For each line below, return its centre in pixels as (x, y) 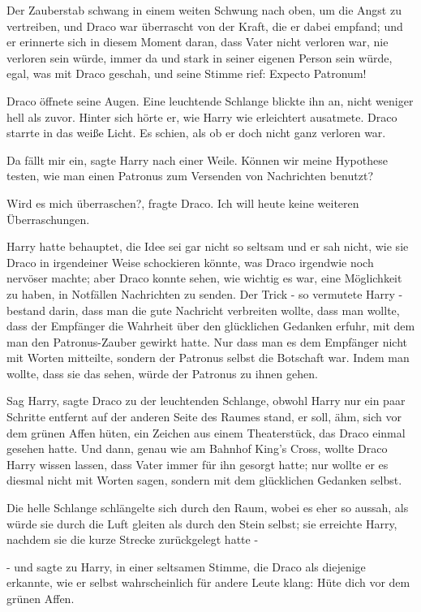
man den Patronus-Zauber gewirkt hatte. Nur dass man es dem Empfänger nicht (207, 341)
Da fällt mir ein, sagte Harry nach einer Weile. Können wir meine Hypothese (197, 159)
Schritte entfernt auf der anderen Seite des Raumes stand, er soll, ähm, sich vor (204, 417)
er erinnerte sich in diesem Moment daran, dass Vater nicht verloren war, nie (198, 42)
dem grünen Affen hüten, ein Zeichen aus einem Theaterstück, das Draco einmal (206, 432)
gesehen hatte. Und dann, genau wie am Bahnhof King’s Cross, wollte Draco (197, 448)
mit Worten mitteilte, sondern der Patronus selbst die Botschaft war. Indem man (208, 358)
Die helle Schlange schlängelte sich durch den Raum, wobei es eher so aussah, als (208, 508)
